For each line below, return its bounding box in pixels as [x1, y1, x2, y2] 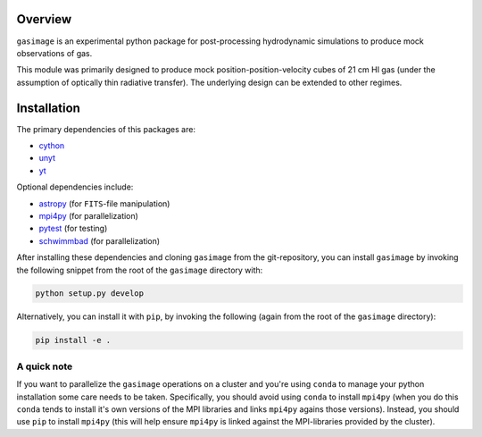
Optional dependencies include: [16, 181, 134, 192]
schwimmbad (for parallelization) [38, 235, 161, 246]
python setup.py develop [35, 289, 145, 298]
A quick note [16, 360, 73, 373]
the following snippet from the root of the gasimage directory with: [16, 265, 263, 275]
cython [38, 139, 65, 151]
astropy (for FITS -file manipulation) [38, 197, 170, 209]
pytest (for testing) [38, 223, 108, 234]
